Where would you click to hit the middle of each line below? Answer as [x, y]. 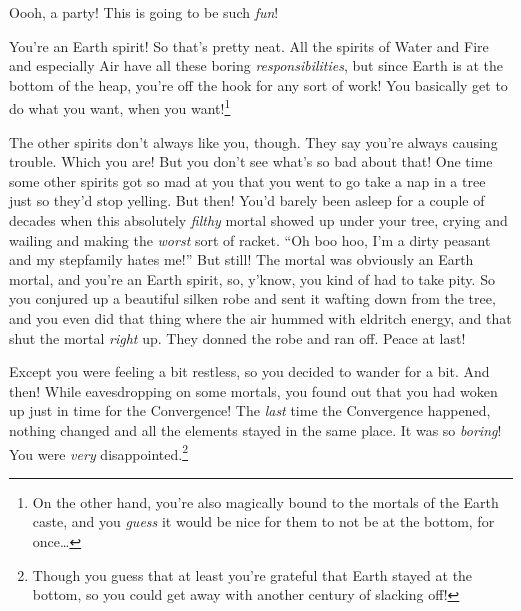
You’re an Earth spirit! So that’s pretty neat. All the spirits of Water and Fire [249, 45]
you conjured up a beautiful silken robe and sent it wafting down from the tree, [252, 298]
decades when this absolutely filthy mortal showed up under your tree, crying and [258, 220]
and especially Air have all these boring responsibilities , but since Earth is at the [256, 65]
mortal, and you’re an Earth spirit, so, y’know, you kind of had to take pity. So [252, 278]
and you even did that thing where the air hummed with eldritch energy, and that [260, 317]
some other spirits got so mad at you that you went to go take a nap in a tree [247, 180]
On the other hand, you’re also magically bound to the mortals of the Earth [265, 501]
